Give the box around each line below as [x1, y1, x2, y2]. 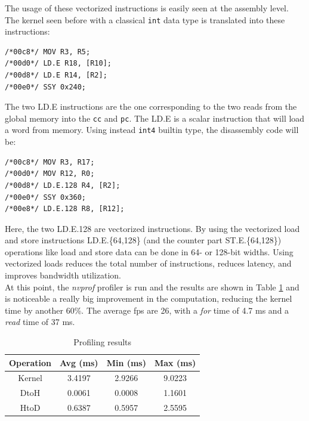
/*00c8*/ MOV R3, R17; [5, 157, 95, 166]
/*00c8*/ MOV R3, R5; [5, 47, 91, 56]
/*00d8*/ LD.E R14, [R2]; [5, 71, 107, 80]
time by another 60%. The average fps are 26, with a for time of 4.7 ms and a [5, 304, 289, 316]
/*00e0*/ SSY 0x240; [5, 82, 86, 91]
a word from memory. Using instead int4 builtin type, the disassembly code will [5, 123, 299, 136]
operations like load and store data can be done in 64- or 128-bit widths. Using [5, 245, 293, 258]
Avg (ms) [60, 356, 98, 369]
